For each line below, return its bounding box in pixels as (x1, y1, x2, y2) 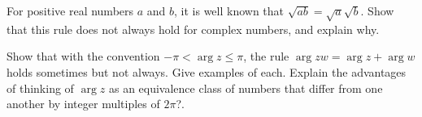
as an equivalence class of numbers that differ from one (108, 79, 383, 96)
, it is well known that (174, 2, 285, 19)
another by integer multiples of (7, 95, 160, 112)
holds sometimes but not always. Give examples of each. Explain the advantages (7, 63, 407, 80)
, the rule (243, 48, 289, 65)
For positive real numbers (7, 2, 134, 19)
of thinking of (7, 79, 74, 96)
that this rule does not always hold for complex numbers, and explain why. (7, 20, 380, 37)
